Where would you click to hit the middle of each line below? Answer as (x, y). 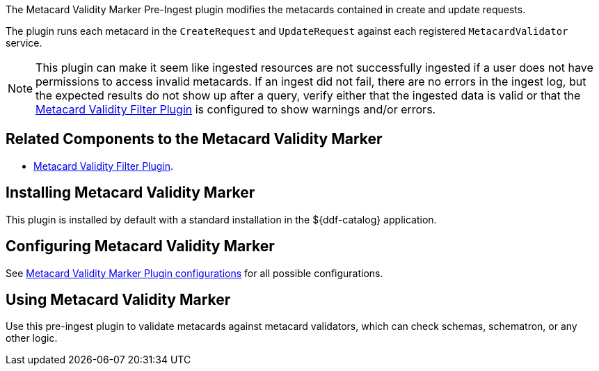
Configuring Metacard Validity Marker (140, 246)
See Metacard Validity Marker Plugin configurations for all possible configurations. (194, 273)
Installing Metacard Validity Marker (130, 193)
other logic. (32, 338)
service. (24, 43)
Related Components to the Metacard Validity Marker (194, 139)
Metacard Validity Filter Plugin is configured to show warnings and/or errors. (236, 109)
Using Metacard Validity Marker (118, 299)
